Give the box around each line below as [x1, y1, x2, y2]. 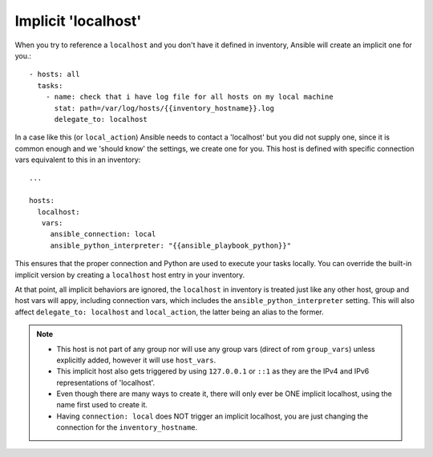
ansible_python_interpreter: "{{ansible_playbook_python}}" [50, 241, 292, 250]
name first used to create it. [56, 400, 148, 410]
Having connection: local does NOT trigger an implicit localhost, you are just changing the [56, 411, 369, 421]
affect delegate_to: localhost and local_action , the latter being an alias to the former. [14, 307, 324, 317]
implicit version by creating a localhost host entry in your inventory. [14, 269, 245, 280]
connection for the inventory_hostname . [56, 423, 198, 432]
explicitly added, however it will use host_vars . [56, 355, 216, 365]
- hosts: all [29, 70, 80, 79]
